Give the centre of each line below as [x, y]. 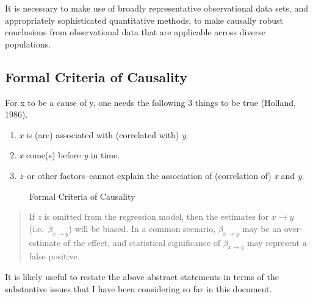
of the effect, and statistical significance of [142, 242]
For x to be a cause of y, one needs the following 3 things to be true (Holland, [150, 102]
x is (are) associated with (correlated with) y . [104, 134]
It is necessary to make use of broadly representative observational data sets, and [156, 8]
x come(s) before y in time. [70, 155]
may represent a [277, 242]
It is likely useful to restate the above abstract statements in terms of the [142, 276]
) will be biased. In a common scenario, [142, 228]
